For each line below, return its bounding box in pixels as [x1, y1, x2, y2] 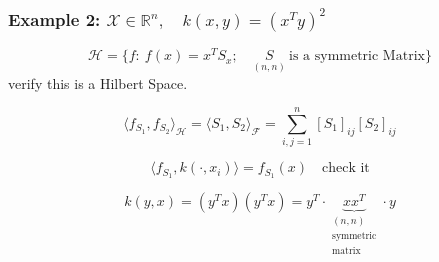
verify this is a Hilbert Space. [8, 72, 188, 93]
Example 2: [8, 6, 101, 31]
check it [322, 161, 370, 176]
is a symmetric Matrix [289, 49, 425, 64]
